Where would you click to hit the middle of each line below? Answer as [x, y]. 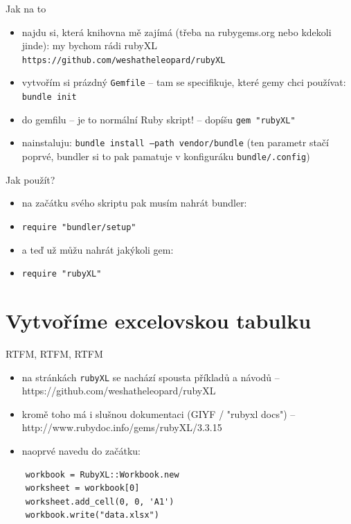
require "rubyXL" [62, 274]
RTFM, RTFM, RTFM [54, 353]
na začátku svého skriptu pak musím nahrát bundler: [134, 203]
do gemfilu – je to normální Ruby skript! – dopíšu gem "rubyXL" [159, 119]
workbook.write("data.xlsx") [92, 515]
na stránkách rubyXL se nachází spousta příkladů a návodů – [151, 377]
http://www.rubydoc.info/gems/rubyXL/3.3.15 [122, 427]
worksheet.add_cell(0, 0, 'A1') [100, 501]
